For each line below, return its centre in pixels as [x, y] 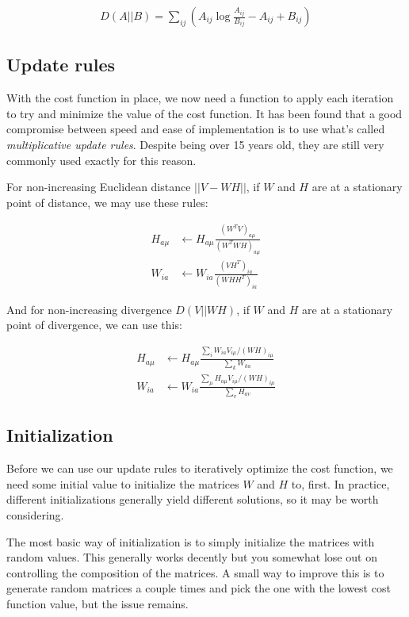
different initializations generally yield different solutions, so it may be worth [193, 499]
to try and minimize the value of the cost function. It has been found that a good [204, 113]
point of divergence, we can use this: [94, 325]
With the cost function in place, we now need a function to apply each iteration [200, 98]
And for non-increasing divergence [89, 309]
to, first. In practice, [340, 483]
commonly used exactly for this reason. [101, 160]
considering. [35, 514]
